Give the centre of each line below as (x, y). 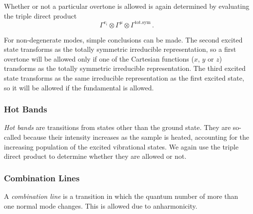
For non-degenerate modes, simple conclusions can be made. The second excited (123, 39)
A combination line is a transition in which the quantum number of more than (121, 196)
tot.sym (143, 23)
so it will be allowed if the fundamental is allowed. (79, 87)
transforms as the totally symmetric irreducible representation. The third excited (125, 68)
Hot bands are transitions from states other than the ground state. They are (117, 127)
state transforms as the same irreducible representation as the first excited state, (124, 78)
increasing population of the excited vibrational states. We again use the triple (121, 146)
